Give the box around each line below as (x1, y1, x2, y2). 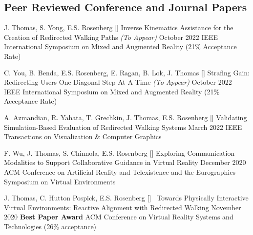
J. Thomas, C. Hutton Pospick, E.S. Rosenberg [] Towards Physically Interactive (4, 193, 249, 203)
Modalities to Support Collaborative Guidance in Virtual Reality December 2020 (4, 157, 246, 167)
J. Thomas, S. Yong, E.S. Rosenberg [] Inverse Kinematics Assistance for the (4, 22, 233, 33)
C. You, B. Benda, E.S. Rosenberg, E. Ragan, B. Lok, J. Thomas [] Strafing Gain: (4, 67, 250, 77)
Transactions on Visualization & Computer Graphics (4, 131, 162, 142)
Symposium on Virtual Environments (4, 176, 116, 186)
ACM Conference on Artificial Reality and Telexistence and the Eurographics (4, 166, 235, 177)
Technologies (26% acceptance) (4, 221, 97, 231)
